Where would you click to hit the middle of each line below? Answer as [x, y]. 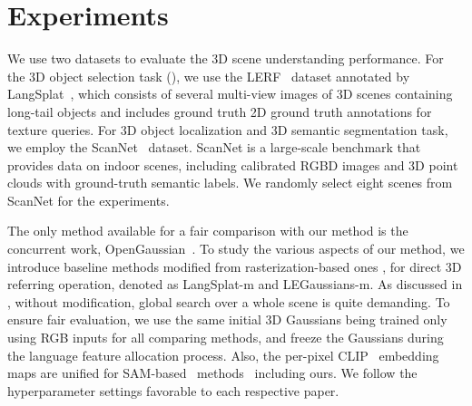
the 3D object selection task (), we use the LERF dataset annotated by [209, 76]
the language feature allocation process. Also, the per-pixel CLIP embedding [223, 355]
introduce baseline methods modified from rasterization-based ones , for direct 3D [235, 266]
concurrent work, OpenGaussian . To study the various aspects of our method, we [236, 249]
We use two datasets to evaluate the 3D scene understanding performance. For [226, 58]
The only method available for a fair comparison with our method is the [208, 231]
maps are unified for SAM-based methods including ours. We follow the [212, 373]
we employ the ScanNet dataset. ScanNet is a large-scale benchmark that [214, 147]
